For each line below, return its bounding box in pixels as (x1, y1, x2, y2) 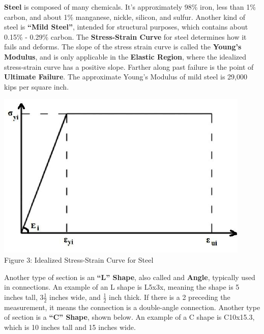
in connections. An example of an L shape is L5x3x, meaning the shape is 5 (4, 282, 240, 292)
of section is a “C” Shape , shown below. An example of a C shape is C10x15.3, (4, 312, 255, 322)
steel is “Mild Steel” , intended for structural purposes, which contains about (4, 21, 248, 32)
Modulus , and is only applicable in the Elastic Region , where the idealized (4, 51, 247, 62)
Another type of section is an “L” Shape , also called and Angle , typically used (4, 271, 255, 282)
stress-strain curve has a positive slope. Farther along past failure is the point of (4, 61, 254, 72)
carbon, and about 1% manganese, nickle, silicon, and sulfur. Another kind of (4, 11, 246, 22)
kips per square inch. (4, 81, 69, 92)
